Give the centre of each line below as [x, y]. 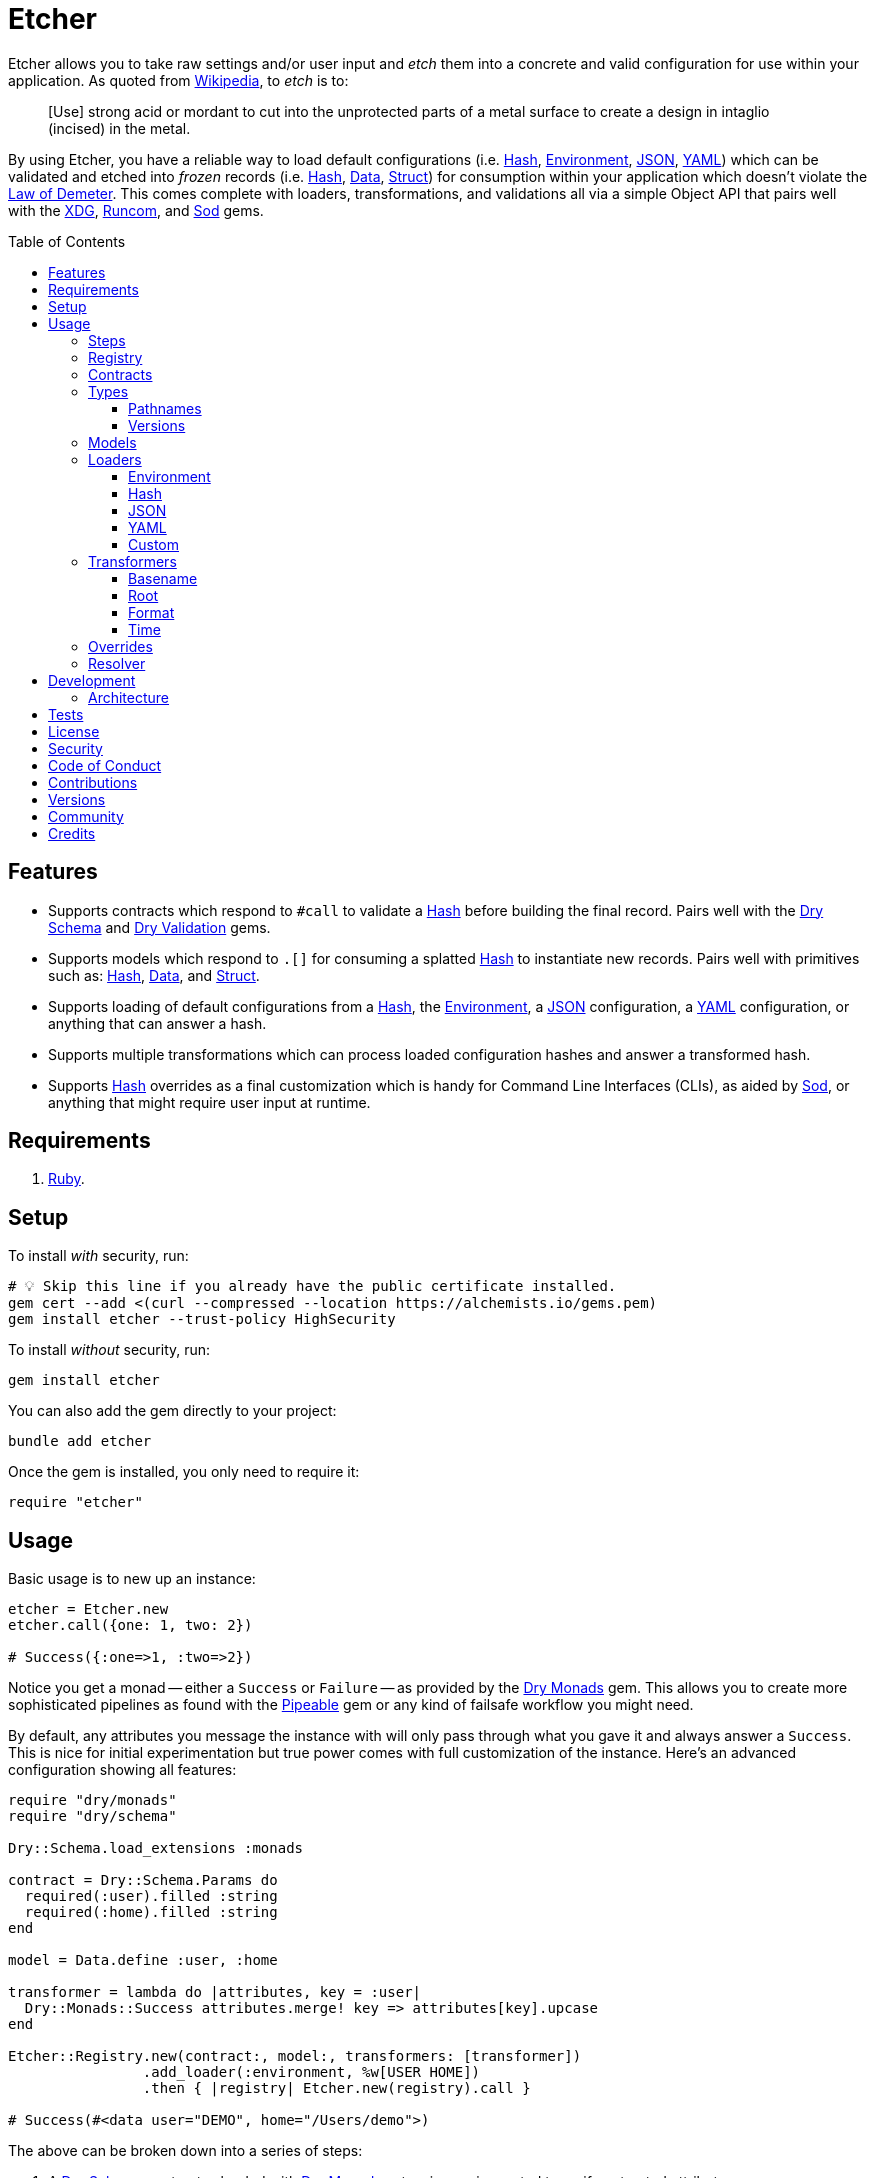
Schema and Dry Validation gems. [159, 927]
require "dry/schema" [92, 1816]
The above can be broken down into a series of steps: [185, 2151]
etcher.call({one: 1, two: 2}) [130, 1625]
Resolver [117, 663]
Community [86, 816]
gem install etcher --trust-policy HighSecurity [202, 1319]
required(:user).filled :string [151, 1896]
